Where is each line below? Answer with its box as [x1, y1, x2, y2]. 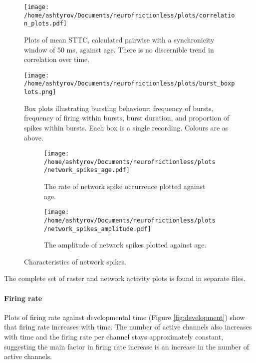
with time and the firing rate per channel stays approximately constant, [4, 331, 224, 341]
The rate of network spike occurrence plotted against [44, 181, 206, 191]
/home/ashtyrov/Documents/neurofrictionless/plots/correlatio [24, 11, 235, 19]
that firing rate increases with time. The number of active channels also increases [4, 321, 252, 332]
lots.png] [24, 88, 56, 96]
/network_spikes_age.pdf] [44, 166, 130, 174]
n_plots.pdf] [24, 20, 67, 27]
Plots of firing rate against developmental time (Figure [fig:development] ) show [4, 311, 245, 322]
